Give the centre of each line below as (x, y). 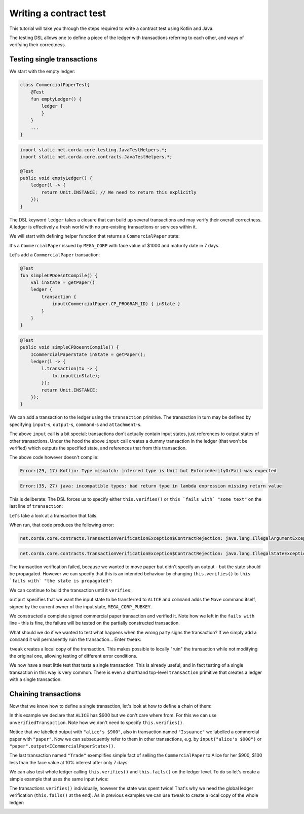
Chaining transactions (45, 694)
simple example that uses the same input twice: (59, 779)
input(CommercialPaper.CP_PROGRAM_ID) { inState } (116, 304)
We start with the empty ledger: (42, 72)
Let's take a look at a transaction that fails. (54, 515)
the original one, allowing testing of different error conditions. (73, 656)
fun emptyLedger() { (56, 99)
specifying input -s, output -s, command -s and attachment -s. (75, 425)
